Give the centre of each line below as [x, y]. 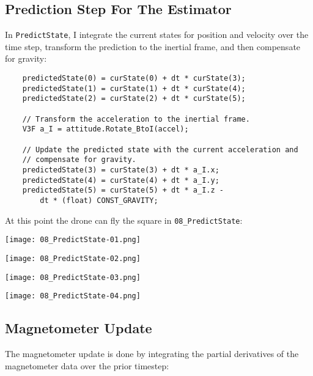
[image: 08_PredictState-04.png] [73, 296]
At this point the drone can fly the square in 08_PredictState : [124, 220]
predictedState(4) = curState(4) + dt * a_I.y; [121, 180]
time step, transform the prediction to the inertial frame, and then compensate [153, 46]
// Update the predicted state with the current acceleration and [160, 149]
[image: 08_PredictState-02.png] [73, 258]
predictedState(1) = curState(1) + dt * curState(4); [134, 88]
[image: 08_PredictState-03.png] [73, 277]
